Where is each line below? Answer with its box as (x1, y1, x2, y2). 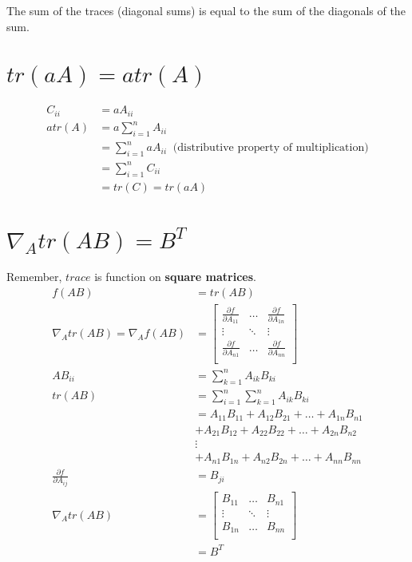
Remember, (6, 268, 62, 285)
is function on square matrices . (94, 268, 256, 285)
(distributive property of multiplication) (172, 142, 369, 154)
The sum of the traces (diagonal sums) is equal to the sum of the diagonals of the (6, 2, 406, 18)
